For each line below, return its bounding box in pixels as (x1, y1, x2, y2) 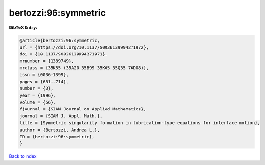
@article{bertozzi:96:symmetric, (19, 37, 100, 43)
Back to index (9, 153, 37, 159)
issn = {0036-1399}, (19, 72, 69, 78)
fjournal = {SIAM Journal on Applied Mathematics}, (19, 106, 147, 112)
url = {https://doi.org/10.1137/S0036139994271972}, (19, 44, 149, 50)
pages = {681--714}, (19, 79, 69, 84)
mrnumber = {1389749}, (19, 58, 74, 64)
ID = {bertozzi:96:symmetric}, (19, 134, 95, 139)
